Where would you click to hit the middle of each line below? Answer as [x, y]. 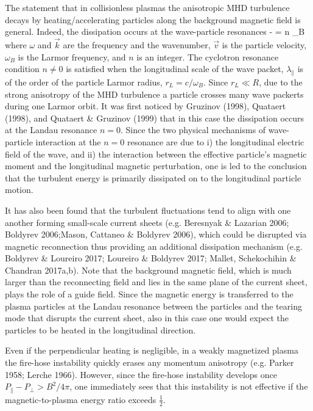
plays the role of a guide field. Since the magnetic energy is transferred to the [149, 294]
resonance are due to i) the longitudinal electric [216, 141]
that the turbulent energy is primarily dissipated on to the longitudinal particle [153, 177]
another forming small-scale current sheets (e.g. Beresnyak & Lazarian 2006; [147, 222]
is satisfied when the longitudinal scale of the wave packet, [175, 69]
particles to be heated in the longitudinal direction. [100, 329]
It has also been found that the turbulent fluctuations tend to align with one [148, 210]
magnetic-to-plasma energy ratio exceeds [81, 399]
